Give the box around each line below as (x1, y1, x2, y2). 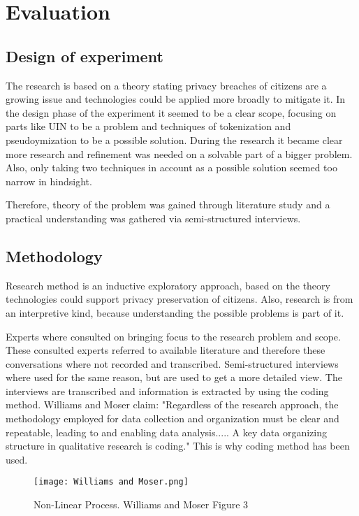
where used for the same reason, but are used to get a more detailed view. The (6, 370, 342, 385)
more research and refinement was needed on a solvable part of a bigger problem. (6, 146, 353, 161)
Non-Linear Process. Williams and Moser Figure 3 (34, 497, 249, 512)
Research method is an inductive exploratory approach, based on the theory (6, 278, 330, 292)
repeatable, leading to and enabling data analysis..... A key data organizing (6, 424, 327, 439)
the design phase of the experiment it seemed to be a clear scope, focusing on (6, 105, 337, 120)
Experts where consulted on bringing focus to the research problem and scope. (6, 329, 341, 343)
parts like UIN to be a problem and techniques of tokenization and (6, 119, 291, 134)
